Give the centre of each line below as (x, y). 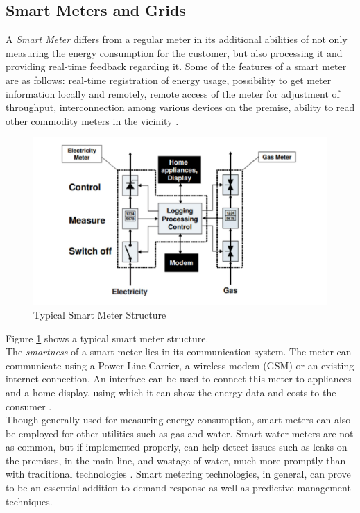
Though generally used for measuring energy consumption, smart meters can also (178, 420)
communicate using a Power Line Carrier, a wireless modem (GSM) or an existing (180, 365)
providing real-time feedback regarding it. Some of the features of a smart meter (176, 66)
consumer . (29, 406)
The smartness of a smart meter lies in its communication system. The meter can (179, 352)
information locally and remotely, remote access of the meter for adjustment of (173, 93)
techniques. (29, 501)
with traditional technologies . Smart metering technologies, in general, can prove (178, 474)
